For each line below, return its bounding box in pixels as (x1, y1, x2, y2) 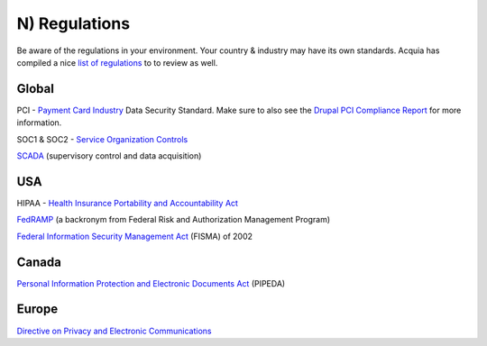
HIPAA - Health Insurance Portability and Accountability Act (16, 197, 239, 208)
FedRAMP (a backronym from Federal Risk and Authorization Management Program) (16, 214, 331, 225)
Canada (16, 254, 62, 269)
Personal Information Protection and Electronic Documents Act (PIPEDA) (16, 278, 286, 288)
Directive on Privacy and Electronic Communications (16, 325, 212, 336)
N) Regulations (16, 14, 131, 33)
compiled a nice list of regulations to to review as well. (16, 57, 218, 68)
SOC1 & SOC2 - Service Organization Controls (16, 133, 188, 144)
